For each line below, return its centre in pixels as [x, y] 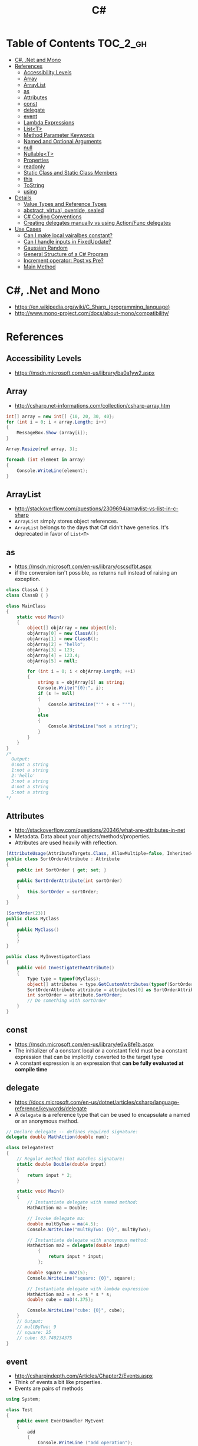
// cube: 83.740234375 [44, 1338]
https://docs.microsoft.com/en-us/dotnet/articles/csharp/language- [97, 1102]
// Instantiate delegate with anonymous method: [88, 1240]
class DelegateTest [30, 1148]
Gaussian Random [45, 248]
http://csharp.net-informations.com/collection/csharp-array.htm [92, 405]
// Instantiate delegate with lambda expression [88, 1289]
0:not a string [30, 765]
